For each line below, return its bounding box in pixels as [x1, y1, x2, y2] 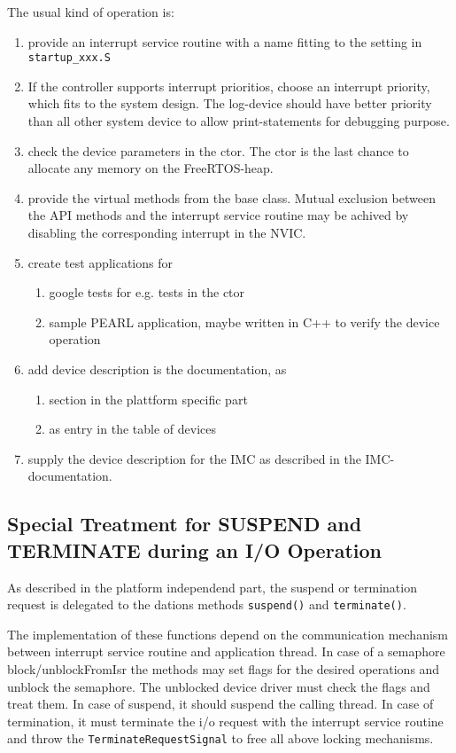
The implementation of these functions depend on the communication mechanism [7, 624, 448, 643]
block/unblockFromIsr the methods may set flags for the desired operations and [7, 659, 440, 678]
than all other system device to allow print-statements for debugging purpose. [27, 112, 450, 130]
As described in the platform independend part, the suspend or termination [7, 577, 417, 596]
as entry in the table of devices [49, 420, 216, 438]
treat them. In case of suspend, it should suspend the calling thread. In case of [7, 694, 434, 713]
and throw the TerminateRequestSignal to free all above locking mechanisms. [7, 729, 434, 748]
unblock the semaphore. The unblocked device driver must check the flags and [7, 677, 430, 695]
